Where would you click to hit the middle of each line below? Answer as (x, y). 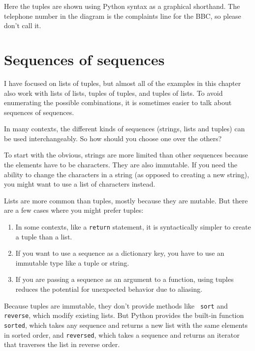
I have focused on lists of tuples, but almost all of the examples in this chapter (123, 83)
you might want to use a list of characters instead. (80, 184)
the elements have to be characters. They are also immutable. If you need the (121, 165)
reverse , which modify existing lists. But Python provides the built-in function (124, 315)
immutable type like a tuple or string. (72, 262)
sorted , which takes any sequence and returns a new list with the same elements (126, 325)
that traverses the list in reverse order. (62, 344)
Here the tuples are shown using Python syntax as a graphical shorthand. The (122, 6)
